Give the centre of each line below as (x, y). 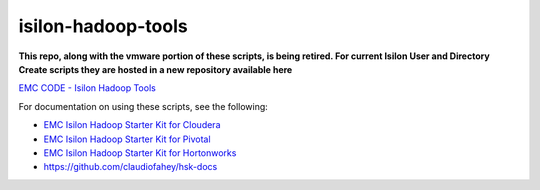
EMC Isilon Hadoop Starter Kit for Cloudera (132, 125)
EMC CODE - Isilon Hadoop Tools (87, 88)
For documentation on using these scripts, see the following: (143, 106)
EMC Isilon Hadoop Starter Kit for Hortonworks (140, 152)
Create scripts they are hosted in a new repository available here (155, 69)
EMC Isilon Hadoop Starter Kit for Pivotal (127, 139)
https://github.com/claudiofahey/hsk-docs (130, 167)
